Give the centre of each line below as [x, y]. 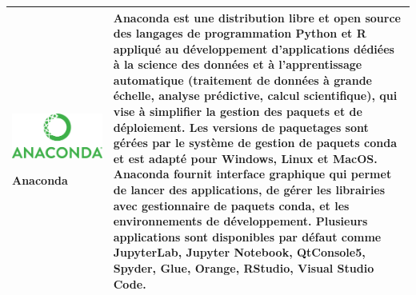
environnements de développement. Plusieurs [240, 221]
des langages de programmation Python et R [240, 33]
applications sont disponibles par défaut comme [247, 236]
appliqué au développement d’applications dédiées [254, 48]
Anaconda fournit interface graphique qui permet [252, 174]
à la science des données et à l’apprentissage [238, 64]
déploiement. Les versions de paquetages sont [241, 127]
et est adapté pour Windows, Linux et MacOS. [245, 158]
